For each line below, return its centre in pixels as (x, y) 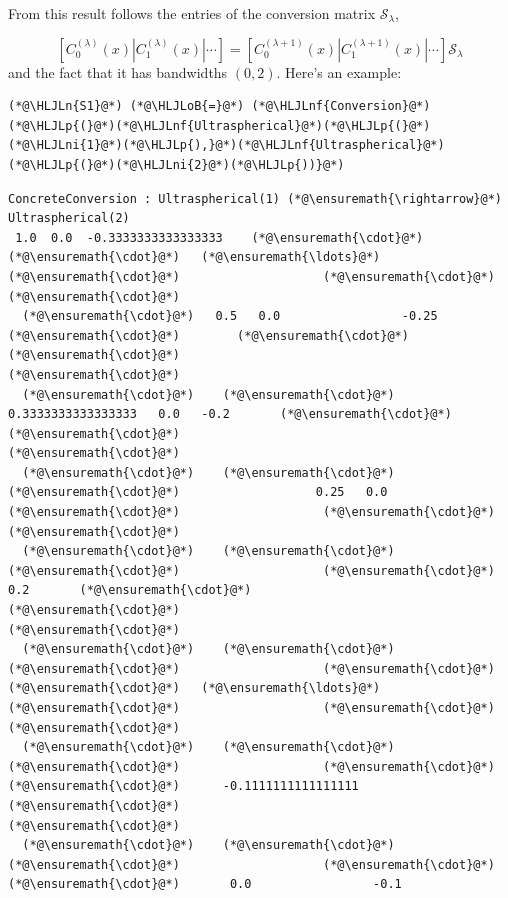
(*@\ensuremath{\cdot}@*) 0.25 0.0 (198, 492)
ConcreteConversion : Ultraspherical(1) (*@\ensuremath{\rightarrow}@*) (255, 198)
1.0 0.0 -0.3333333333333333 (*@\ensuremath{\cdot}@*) (219, 237)
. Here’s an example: (339, 71)
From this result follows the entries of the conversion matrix (192, 13)
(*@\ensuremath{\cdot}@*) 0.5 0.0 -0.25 (230, 316)
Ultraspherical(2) (69, 218)
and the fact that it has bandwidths (118, 71)
